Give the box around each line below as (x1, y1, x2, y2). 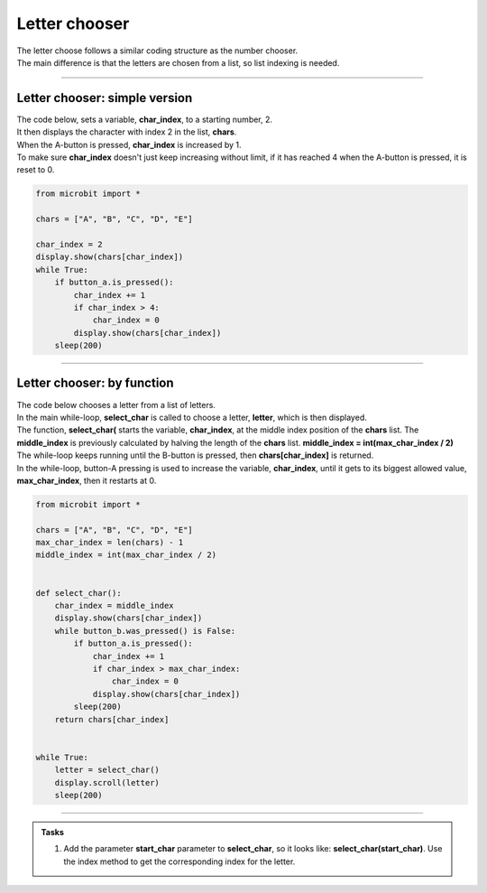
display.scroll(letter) (54, 777, 160, 787)
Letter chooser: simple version (16, 90, 193, 106)
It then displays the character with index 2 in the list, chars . (16, 126, 237, 137)
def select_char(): (35, 588, 122, 598)
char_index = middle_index (54, 600, 175, 611)
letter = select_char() (54, 765, 160, 776)
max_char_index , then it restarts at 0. (16, 475, 157, 486)
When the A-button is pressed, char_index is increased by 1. (16, 139, 243, 150)
